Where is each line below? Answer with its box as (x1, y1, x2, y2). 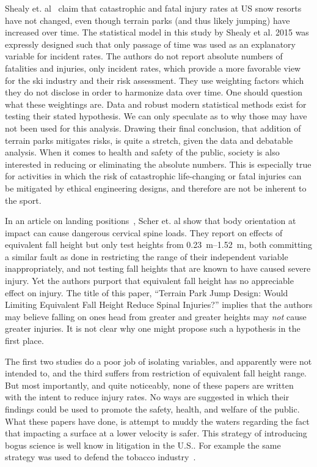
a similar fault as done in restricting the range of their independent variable (5, 250, 288, 263)
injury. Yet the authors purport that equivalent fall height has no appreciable (5, 274, 294, 287)
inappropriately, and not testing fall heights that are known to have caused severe (5, 262, 311, 275)
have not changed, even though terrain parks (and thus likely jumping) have (5, 13, 290, 26)
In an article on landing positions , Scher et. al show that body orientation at (5, 214, 296, 227)
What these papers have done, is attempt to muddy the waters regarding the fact (5, 414, 310, 427)
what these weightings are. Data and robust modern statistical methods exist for (5, 97, 307, 110)
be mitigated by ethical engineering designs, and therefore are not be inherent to (5, 181, 307, 194)
